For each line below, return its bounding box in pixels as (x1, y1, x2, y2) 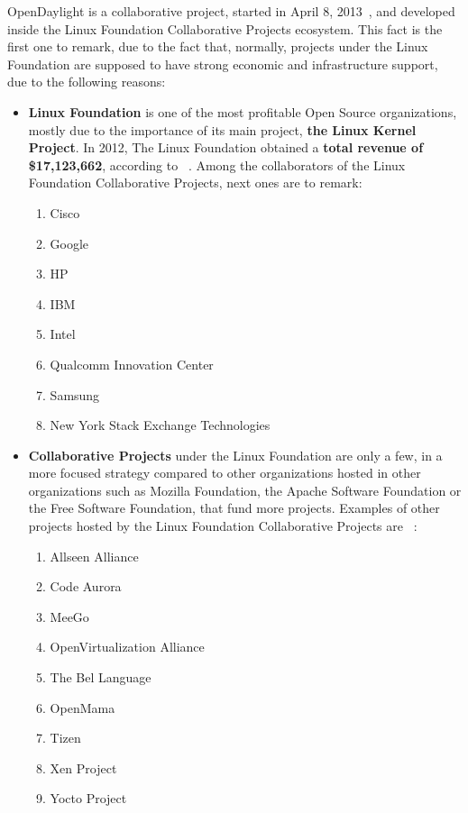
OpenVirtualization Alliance (50, 637, 205, 656)
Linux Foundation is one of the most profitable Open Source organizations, (28, 102, 457, 121)
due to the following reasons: (7, 72, 166, 91)
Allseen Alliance (50, 546, 139, 565)
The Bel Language (50, 668, 151, 687)
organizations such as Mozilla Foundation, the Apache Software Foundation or (28, 480, 462, 499)
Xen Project (50, 758, 117, 777)
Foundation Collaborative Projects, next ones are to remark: (28, 173, 362, 192)
